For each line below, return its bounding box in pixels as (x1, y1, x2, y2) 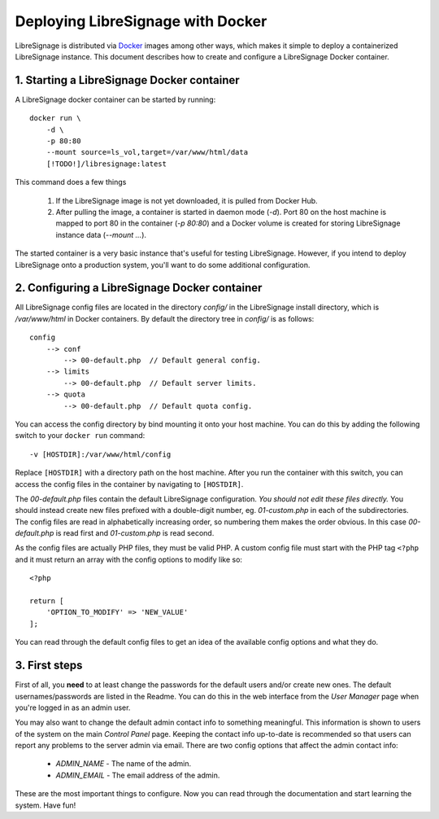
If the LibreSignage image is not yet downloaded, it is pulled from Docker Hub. (55, 195, 318, 205)
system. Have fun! (15, 800, 76, 810)
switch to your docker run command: (15, 431, 146, 440)
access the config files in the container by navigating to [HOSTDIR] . (15, 479, 244, 488)
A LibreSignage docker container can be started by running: (15, 94, 216, 104)
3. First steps (15, 659, 83, 672)
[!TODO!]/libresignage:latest (46, 159, 167, 169)
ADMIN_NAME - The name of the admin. (55, 759, 191, 769)
